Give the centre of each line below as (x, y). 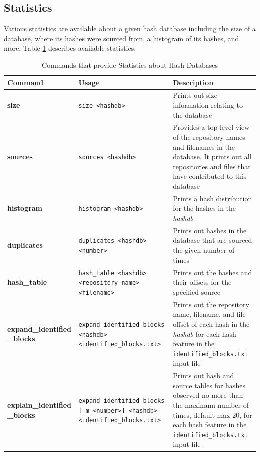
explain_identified (39, 405)
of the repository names (209, 137)
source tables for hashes (209, 385)
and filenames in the (204, 146)
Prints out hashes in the (210, 230)
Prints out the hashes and (213, 272)
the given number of (204, 250)
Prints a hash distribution (213, 198)
